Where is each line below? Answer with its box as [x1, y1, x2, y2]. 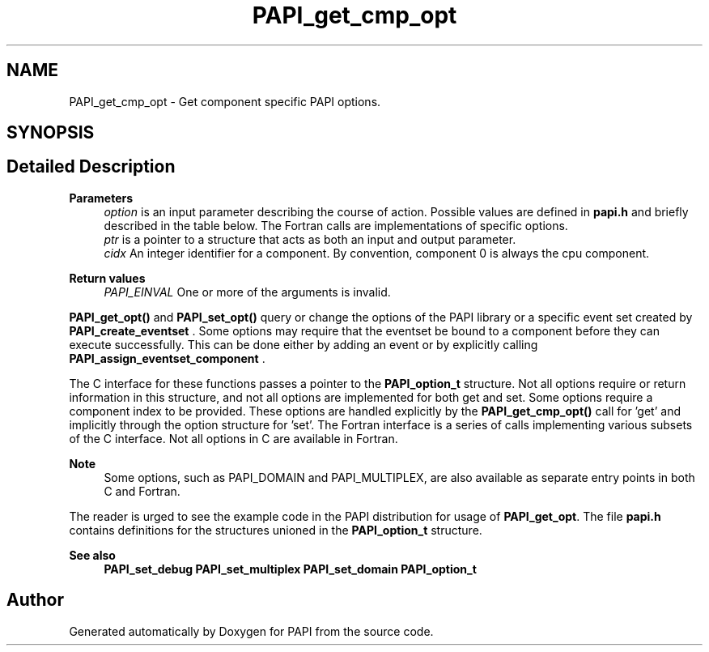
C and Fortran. [104, 484, 180, 498]
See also [69, 548, 116, 562]
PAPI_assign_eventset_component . [69, 351, 265, 365]
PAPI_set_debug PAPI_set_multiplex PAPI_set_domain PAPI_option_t [104, 561, 477, 576]
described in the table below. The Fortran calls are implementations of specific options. [104, 218, 568, 232]
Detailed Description [6, 156, 176, 177]
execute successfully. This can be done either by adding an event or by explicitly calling [69, 337, 538, 352]
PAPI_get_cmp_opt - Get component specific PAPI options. [69, 94, 381, 109]
